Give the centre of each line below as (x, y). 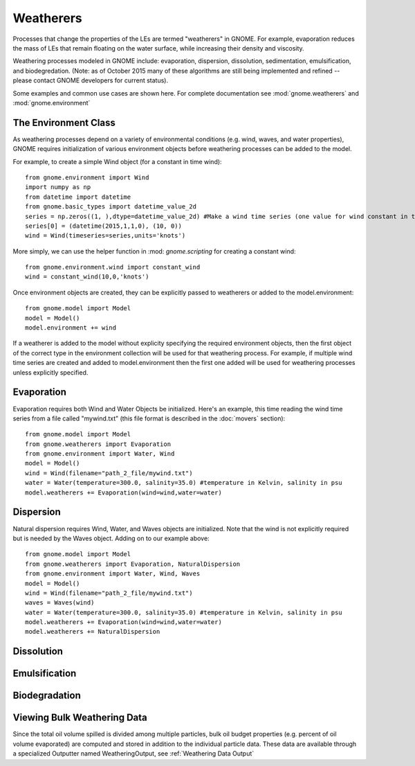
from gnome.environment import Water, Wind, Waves (113, 574)
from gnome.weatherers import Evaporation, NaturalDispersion (133, 564)
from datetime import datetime (78, 197)
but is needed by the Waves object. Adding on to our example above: (111, 538)
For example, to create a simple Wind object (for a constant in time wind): (117, 161)
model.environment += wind (71, 328)
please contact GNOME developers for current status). (91, 80)
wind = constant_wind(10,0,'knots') (87, 277)
